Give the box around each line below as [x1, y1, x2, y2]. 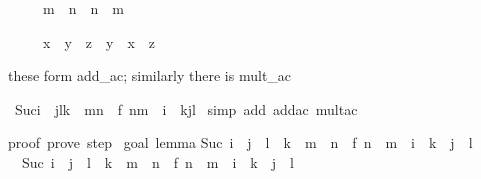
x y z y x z [42, 31, 155, 52]
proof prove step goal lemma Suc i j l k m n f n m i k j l [8, 132, 473, 153]
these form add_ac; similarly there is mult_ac [8, 65, 292, 86]
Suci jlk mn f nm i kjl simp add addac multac [14, 98, 358, 119]
